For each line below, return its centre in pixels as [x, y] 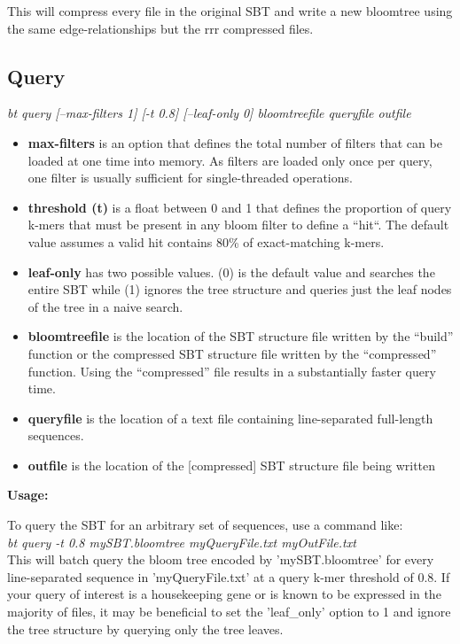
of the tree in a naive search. [105, 306]
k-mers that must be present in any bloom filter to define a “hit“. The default [238, 225]
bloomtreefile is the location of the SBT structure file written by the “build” [241, 336]
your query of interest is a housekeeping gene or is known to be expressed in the [224, 594]
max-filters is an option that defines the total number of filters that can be [235, 142]
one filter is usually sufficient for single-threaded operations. [190, 178]
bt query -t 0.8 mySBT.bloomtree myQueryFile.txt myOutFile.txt [182, 542]
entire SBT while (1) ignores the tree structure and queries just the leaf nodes [240, 289]
